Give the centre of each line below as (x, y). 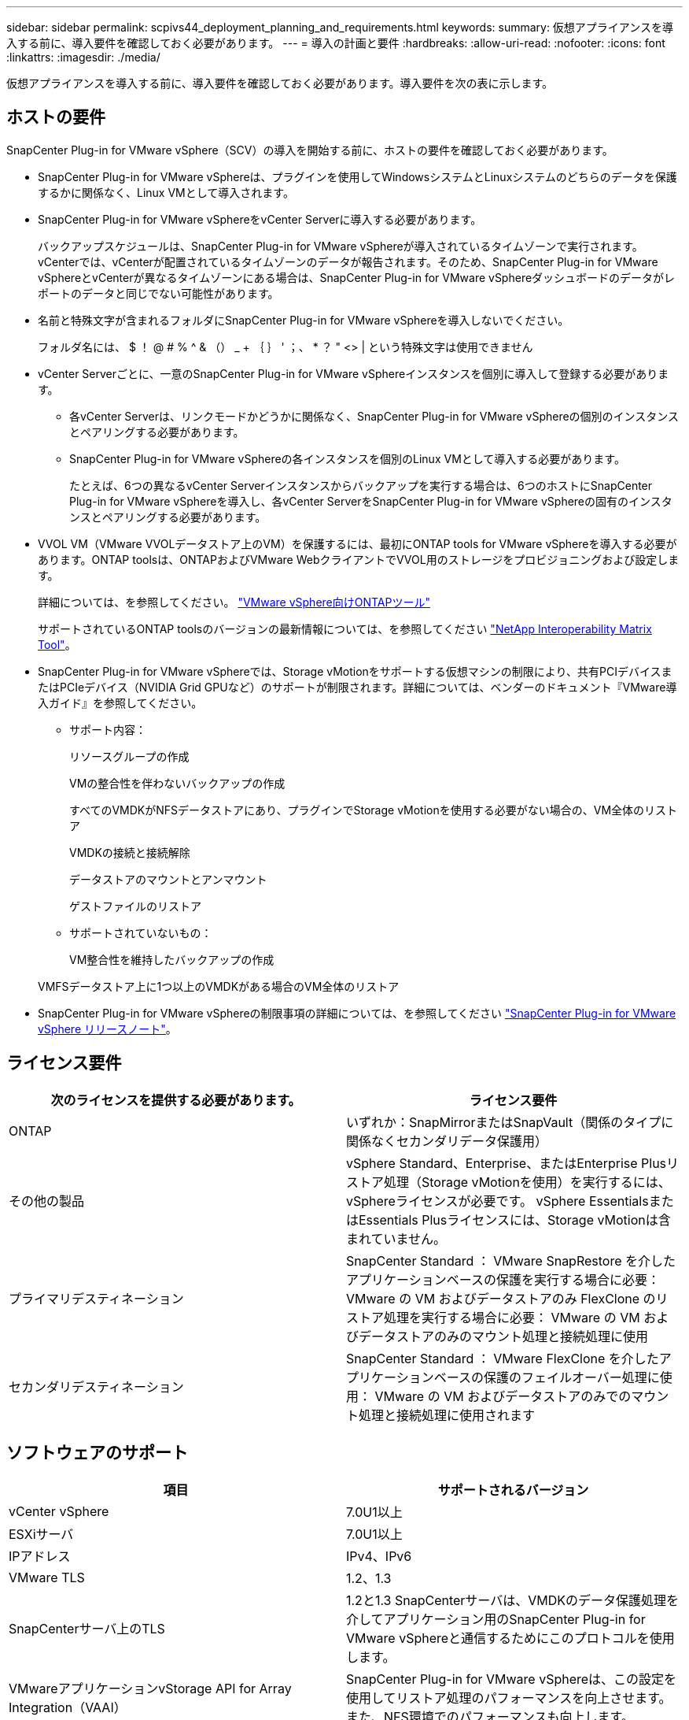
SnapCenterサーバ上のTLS (87, 1628)
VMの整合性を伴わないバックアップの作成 (177, 783)
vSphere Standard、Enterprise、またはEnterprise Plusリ (513, 1163)
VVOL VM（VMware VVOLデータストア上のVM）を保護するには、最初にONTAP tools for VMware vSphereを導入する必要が (357, 543)
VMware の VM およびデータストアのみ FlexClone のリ (507, 1298)
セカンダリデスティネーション (96, 1386)
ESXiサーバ (41, 1534)
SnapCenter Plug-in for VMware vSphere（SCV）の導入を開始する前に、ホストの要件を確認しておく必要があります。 (310, 150)
